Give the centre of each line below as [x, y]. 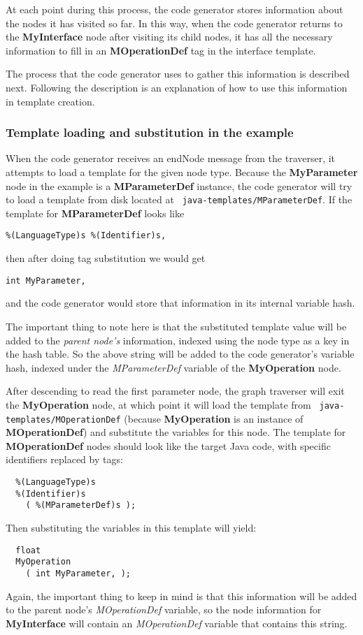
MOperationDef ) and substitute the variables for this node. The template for [176, 432]
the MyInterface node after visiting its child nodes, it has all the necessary [169, 37]
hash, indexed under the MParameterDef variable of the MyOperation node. [173, 367]
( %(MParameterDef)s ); [81, 505]
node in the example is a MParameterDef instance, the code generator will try [179, 185]
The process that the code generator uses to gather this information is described [178, 74]
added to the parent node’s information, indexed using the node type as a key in [178, 340]
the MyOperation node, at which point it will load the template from [158, 404]
